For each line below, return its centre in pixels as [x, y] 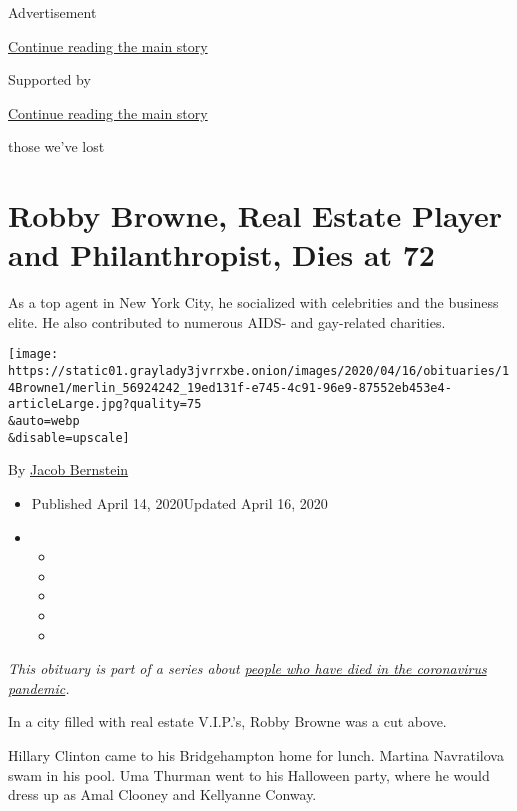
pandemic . [39, 687]
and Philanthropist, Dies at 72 [221, 254]
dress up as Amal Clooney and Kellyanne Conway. [162, 794]
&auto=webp [44, 421]
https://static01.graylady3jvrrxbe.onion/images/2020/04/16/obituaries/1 [259, 371]
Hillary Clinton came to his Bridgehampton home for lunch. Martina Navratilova [256, 754]
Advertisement [52, 12]
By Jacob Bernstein [68, 469]
